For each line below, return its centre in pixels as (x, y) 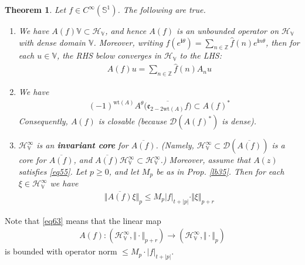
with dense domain (52, 42)
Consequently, (43, 121)
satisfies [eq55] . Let (52, 171)
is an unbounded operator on (228, 30)
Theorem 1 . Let (35, 9)
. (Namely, (175, 145)
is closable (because (133, 121)
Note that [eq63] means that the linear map (83, 220)
